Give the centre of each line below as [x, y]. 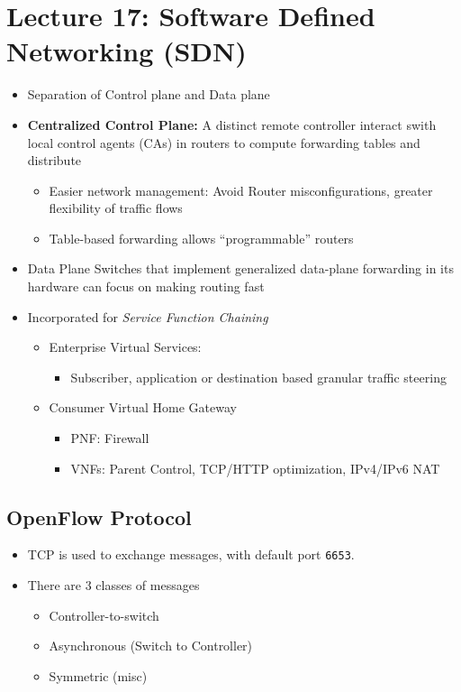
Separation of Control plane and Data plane [149, 94]
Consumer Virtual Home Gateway [143, 407]
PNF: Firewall [110, 438]
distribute [54, 160]
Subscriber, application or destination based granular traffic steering [258, 377]
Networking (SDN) [127, 51]
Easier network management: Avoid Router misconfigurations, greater [241, 190]
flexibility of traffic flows [116, 208]
